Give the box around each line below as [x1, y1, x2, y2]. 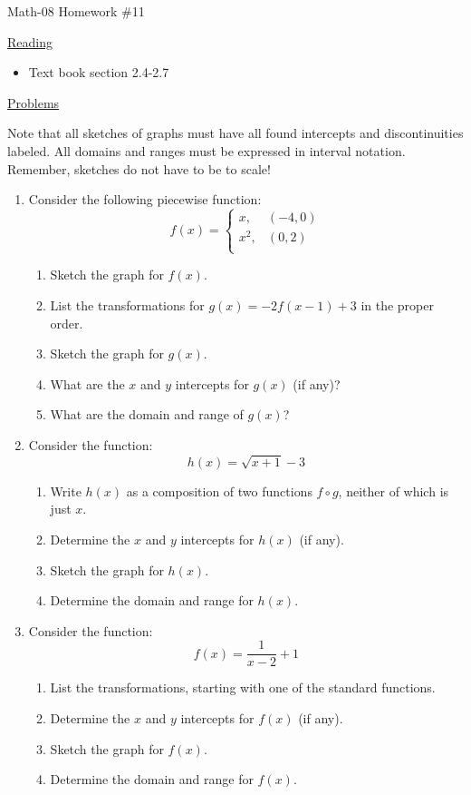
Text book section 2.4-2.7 [28, 63, 169, 82]
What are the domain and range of [50, 405, 244, 424]
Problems [7, 93, 60, 112]
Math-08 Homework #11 [7, 2, 145, 20]
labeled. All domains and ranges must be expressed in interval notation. [7, 141, 406, 160]
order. [50, 313, 83, 332]
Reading [7, 32, 53, 51]
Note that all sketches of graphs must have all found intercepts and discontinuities [7, 123, 464, 142]
